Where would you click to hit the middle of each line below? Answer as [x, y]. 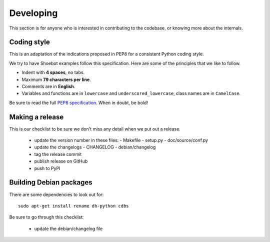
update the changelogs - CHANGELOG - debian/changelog [95, 147]
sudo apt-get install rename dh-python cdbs [74, 206]
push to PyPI [47, 168]
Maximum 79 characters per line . [56, 79]
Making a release [36, 117]
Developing [33, 13]
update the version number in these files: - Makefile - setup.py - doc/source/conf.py [121, 140]
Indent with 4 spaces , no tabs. [53, 72]
